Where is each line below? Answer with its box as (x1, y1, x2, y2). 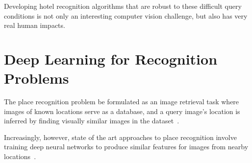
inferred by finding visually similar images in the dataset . (4, 116, 179, 126)
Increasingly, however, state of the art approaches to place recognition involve (4, 132, 237, 142)
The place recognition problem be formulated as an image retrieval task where (4, 96, 239, 107)
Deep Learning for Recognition (4, 48, 218, 69)
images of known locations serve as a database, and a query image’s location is (4, 106, 240, 116)
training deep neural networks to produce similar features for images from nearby (4, 141, 249, 152)
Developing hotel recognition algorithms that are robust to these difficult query (4, 1, 242, 11)
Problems (4, 68, 69, 88)
